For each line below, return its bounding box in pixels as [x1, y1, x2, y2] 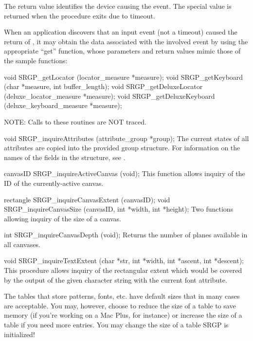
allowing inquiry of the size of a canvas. [4, 213, 121, 223]
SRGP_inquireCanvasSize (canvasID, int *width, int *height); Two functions [4, 204, 234, 214]
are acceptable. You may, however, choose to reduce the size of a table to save [4, 300, 236, 310]
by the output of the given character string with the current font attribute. [4, 274, 227, 285]
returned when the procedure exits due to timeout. [4, 10, 155, 20]
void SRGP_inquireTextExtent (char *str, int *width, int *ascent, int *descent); [4, 255, 244, 266]
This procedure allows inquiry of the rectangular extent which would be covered [4, 265, 242, 275]
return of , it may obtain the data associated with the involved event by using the [4, 36, 248, 46]
